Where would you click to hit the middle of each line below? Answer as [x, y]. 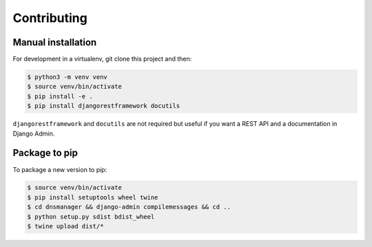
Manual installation [55, 42]
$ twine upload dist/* [65, 226]
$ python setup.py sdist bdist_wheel [91, 216]
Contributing [50, 18]
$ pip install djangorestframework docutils [104, 106]
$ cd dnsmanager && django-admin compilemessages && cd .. [129, 207]
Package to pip [45, 153]
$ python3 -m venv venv [68, 77]
